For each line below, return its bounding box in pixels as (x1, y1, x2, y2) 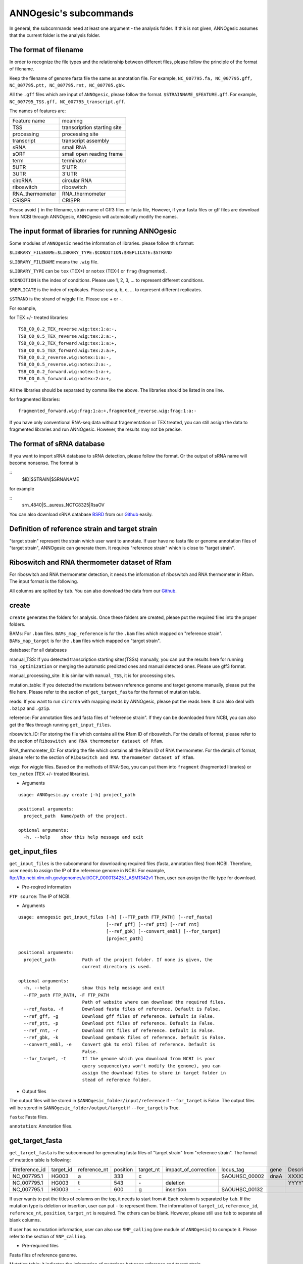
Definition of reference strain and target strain (9, 524, 158, 533)
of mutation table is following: (9, 1157, 71, 1163)
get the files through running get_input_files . (9, 721, 111, 728)
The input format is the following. (9, 578, 78, 584)
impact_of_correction (165, 1166, 216, 1173)
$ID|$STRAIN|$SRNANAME (22, 476, 79, 482)
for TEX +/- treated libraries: (9, 314, 68, 321)
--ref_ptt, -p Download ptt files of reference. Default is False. (23, 1020, 216, 1026)
